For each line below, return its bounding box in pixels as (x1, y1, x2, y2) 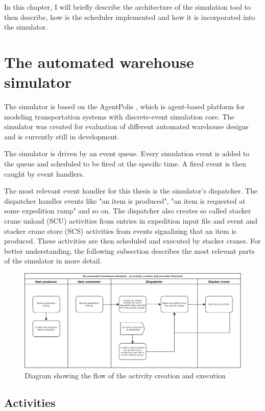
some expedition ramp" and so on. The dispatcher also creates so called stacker (4, 205, 251, 216)
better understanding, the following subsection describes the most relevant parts (4, 245, 255, 256)
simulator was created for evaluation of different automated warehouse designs (4, 121, 249, 132)
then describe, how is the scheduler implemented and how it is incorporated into (4, 11, 255, 22)
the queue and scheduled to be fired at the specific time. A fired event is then (4, 158, 246, 169)
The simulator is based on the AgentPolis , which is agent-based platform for (4, 101, 245, 112)
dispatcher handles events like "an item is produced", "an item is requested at (4, 195, 246, 206)
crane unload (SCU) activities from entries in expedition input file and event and (4, 215, 258, 226)
